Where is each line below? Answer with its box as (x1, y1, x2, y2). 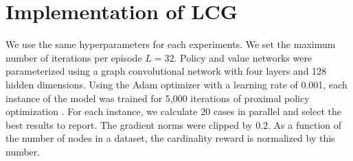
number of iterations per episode (5, 50, 142, 64)
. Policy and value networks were (174, 50, 312, 64)
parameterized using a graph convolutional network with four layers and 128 (5, 64, 327, 78)
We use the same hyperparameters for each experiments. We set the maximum (5, 37, 336, 51)
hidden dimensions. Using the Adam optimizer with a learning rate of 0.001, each (5, 77, 348, 91)
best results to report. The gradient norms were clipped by (5, 117, 253, 132)
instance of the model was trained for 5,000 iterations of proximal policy (5, 90, 310, 105)
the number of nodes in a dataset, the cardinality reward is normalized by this (5, 131, 335, 145)
